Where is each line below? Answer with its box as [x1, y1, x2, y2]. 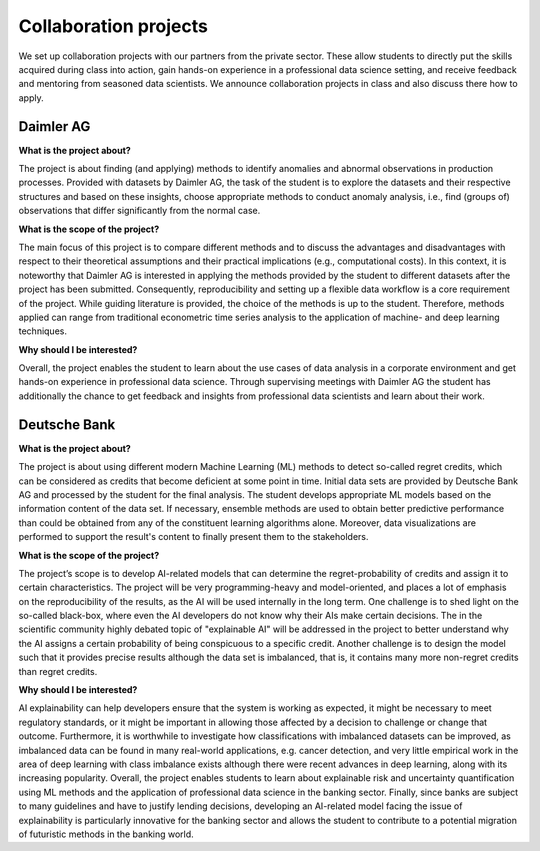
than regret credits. [18, 665, 98, 677]
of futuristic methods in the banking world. [18, 828, 194, 840]
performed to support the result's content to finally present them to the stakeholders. [18, 531, 369, 543]
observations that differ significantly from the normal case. [18, 205, 261, 217]
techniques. [18, 325, 67, 337]
